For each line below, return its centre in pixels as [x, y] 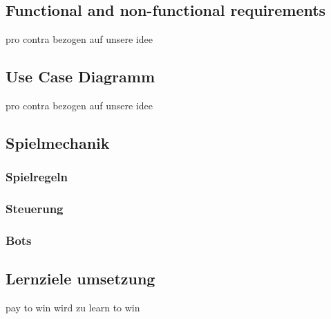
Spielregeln [37, 177]
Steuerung [35, 209]
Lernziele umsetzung [81, 279]
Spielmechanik [58, 142]
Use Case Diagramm [81, 76]
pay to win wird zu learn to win [73, 308]
